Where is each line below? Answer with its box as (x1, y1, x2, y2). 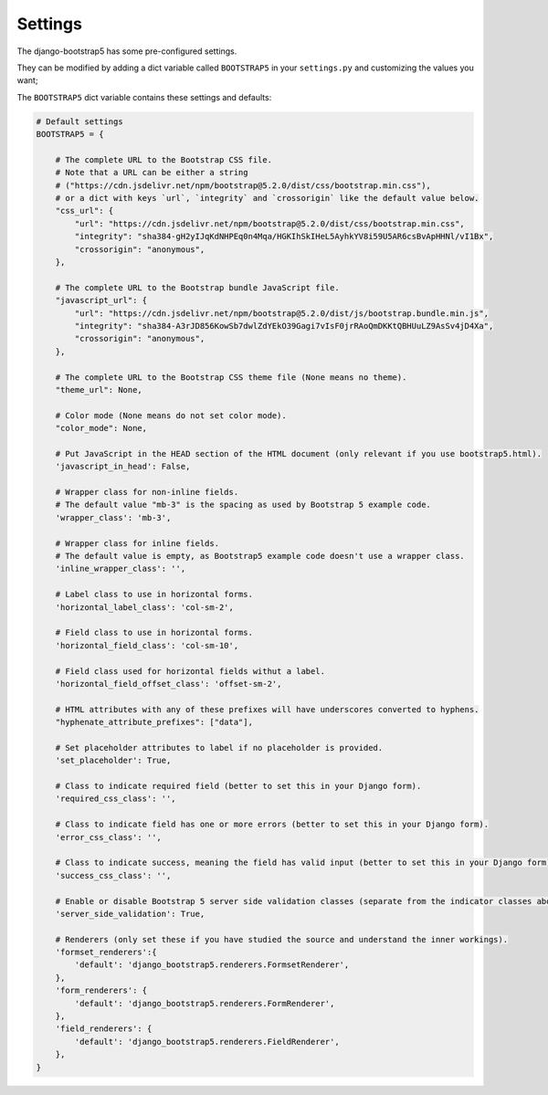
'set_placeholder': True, (55, 755, 172, 766)
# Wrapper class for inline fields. (55, 538, 219, 548)
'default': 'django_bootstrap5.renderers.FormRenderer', (74, 998, 335, 1008)
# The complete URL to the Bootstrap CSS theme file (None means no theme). (55, 372, 407, 383)
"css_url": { (55, 205, 114, 216)
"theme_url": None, (55, 384, 143, 395)
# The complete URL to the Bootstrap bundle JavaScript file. (55, 282, 340, 292)
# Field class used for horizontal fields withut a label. (55, 666, 326, 676)
